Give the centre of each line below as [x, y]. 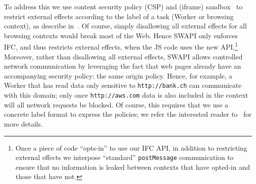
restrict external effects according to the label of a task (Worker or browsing [119, 16]
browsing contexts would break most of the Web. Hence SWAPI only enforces [121, 35]
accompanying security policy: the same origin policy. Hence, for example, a [118, 75]
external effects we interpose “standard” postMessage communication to [125, 157]
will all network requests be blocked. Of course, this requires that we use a [116, 104]
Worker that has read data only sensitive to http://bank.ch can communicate [123, 85]
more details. [23, 123]
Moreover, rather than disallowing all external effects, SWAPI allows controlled [123, 56]
